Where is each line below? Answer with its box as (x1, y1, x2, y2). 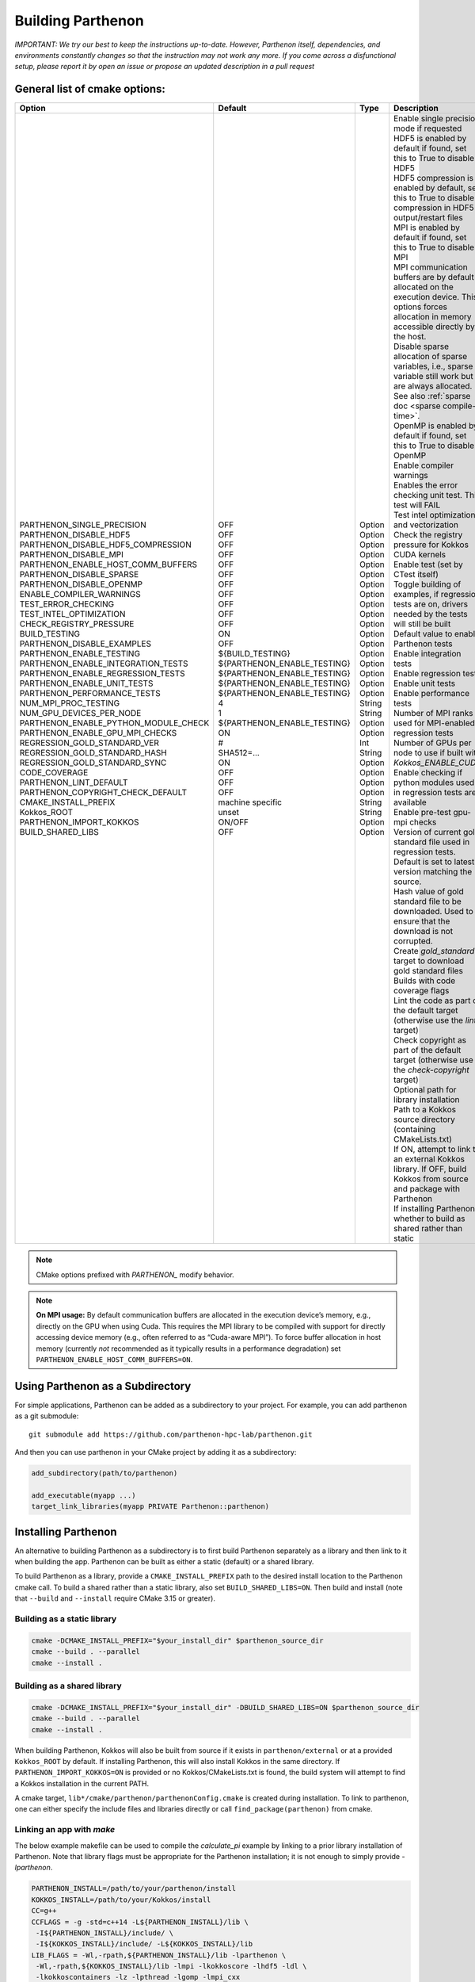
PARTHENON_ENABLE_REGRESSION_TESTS (19, 668, 185, 679)
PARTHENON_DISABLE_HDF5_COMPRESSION (19, 539, 192, 550)
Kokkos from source (393, 1173, 469, 1184)
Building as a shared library (14, 1680, 122, 1691)
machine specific (218, 797, 283, 808)
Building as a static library (14, 1613, 117, 1624)
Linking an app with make (14, 1824, 116, 1835)
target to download (393, 955, 465, 966)
